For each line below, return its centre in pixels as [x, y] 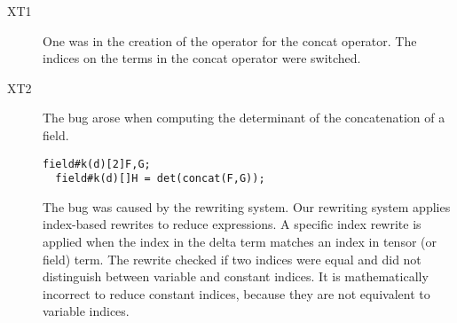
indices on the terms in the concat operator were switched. [202, 58]
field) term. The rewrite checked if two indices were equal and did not [232, 259]
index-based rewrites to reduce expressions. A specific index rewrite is [232, 224]
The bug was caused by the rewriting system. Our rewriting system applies [247, 206]
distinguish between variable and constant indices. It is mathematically [236, 276]
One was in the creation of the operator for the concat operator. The [230, 40]
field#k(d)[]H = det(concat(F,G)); [160, 179]
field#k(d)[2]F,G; [97, 164]
